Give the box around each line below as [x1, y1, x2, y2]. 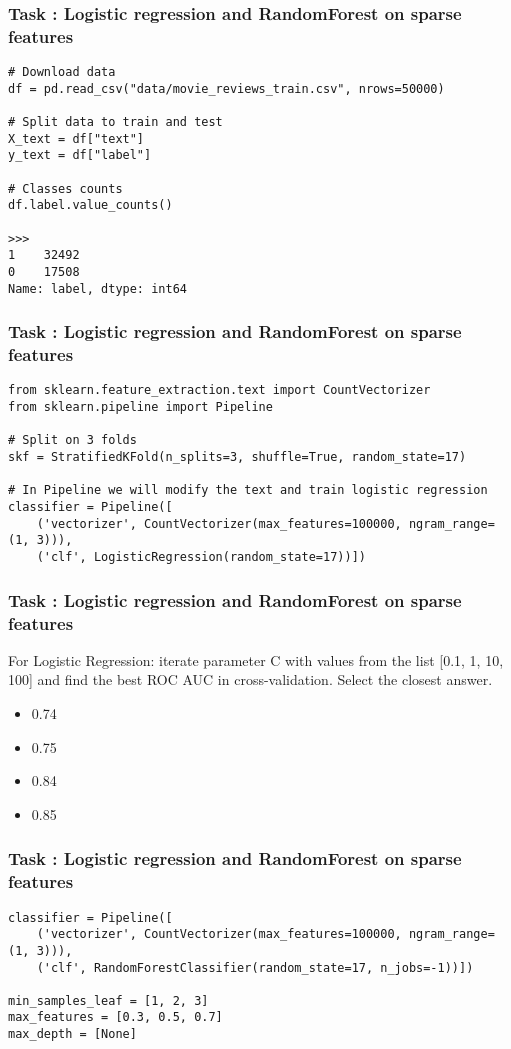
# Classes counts [8, 181, 123, 196]
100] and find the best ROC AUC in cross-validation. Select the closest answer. [8, 669, 493, 690]
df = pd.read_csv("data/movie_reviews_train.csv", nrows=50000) [8, 81, 445, 96]
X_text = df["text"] [8, 131, 145, 146]
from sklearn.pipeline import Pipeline [8, 400, 273, 415]
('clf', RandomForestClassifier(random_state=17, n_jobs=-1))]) [36, 960, 474, 975]
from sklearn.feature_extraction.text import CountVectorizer [8, 383, 431, 398]
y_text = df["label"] [8, 148, 152, 163]
